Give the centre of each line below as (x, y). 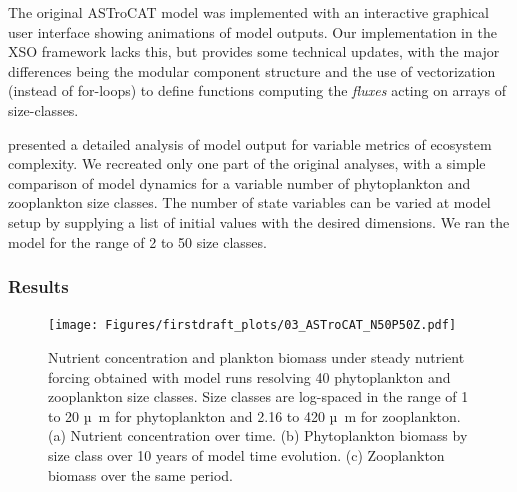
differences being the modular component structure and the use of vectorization (252, 70)
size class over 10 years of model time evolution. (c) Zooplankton (246, 454)
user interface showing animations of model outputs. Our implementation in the (252, 31)
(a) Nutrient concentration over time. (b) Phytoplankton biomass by (258, 435)
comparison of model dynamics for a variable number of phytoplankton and (239, 182)
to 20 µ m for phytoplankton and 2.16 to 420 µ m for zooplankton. (254, 415)
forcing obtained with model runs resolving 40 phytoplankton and (249, 376)
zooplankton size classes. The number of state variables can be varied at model (249, 202)
